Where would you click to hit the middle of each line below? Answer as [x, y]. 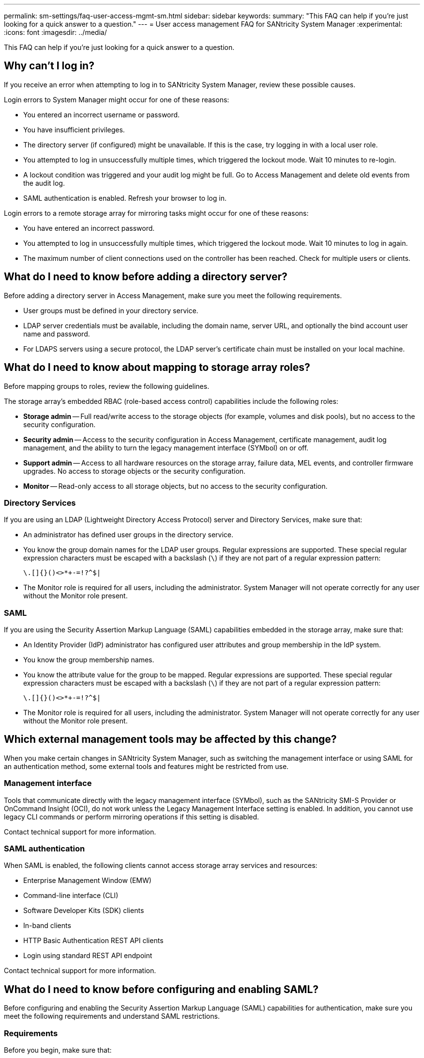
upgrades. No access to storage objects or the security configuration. [135, 471]
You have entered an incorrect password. [89, 228]
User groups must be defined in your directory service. [111, 310]
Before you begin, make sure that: [58, 1050]
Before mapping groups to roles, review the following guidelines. [107, 386]
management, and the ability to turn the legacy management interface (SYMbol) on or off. [166, 448]
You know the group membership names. [89, 660]
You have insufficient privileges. [74, 129]
